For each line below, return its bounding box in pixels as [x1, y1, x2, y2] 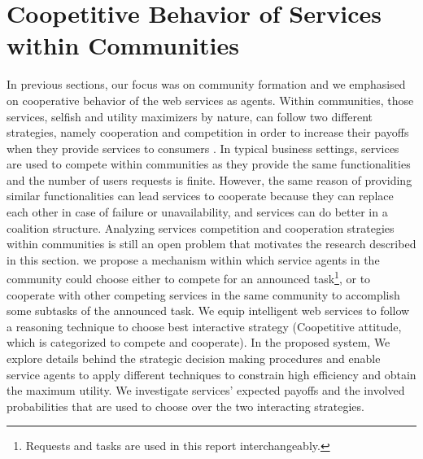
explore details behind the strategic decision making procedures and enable [7, 350, 381, 367]
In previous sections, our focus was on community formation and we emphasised [7, 76, 406, 93]
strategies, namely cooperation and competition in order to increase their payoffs [7, 124, 409, 141]
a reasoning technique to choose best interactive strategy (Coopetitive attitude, [7, 317, 402, 334]
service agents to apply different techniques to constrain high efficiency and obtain [7, 365, 416, 382]
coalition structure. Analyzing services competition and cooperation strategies [7, 219, 395, 236]
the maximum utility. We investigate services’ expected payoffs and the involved [7, 382, 405, 399]
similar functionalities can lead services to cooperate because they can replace [7, 187, 394, 204]
